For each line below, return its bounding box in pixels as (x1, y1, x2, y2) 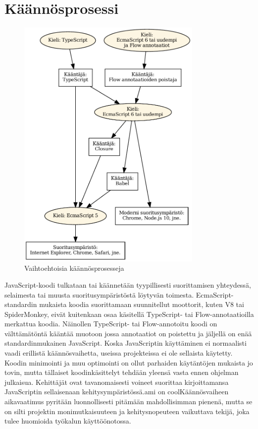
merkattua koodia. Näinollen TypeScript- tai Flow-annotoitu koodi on (4, 318, 217, 329)
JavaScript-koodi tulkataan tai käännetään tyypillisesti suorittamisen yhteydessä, (4, 279, 251, 290)
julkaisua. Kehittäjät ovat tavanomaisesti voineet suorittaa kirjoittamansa (4, 376, 229, 387)
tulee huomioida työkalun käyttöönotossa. (4, 416, 131, 426)
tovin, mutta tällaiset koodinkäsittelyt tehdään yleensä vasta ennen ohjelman (4, 367, 239, 377)
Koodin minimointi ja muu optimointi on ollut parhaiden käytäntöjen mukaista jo (4, 357, 253, 368)
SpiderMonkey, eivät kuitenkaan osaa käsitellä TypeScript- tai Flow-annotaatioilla (4, 308, 254, 319)
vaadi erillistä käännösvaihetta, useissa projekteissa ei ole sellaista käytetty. (4, 348, 233, 358)
